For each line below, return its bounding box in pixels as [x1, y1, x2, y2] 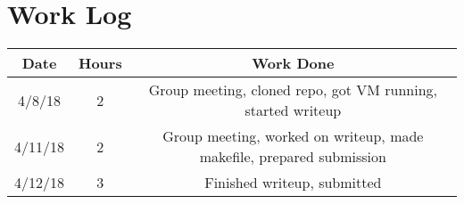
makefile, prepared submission [199, 146, 386, 167]
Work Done [252, 53, 335, 74]
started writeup [244, 100, 342, 121]
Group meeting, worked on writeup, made [162, 126, 424, 147]
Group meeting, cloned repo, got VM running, [148, 79, 438, 101]
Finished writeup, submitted [204, 172, 382, 193]
